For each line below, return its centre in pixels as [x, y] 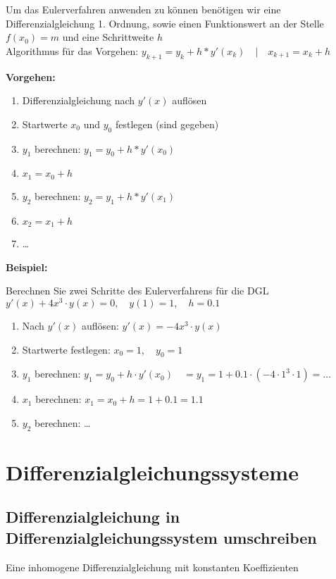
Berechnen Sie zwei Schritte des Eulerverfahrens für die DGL [137, 291]
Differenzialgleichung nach [79, 100]
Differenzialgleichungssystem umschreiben [161, 537]
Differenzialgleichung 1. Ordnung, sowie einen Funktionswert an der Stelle [165, 23]
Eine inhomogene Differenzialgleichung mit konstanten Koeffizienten [152, 567]
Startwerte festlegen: [66, 349]
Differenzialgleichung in [93, 517]
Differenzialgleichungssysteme [152, 472]
